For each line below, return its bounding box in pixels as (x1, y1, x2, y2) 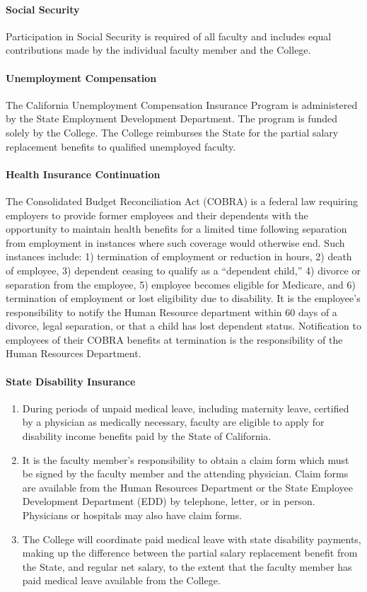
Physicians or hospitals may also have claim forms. (22, 508, 243, 523)
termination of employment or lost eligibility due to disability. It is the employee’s (6, 291, 361, 306)
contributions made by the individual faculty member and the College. (6, 42, 311, 57)
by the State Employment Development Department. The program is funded (6, 111, 337, 126)
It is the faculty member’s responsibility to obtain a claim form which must (22, 452, 349, 467)
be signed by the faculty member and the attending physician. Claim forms (22, 466, 349, 481)
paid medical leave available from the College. (22, 573, 221, 588)
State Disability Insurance (6, 373, 136, 388)
